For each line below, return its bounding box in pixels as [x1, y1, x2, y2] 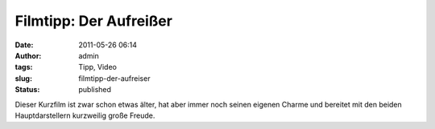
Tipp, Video [78, 62, 117, 72]
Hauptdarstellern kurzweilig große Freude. [14, 111, 155, 120]
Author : [14, 50, 42, 60]
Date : [14, 40, 34, 50]
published [78, 85, 112, 95]
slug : [14, 73, 32, 83]
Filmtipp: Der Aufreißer [14, 12, 173, 30]
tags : [14, 62, 33, 72]
